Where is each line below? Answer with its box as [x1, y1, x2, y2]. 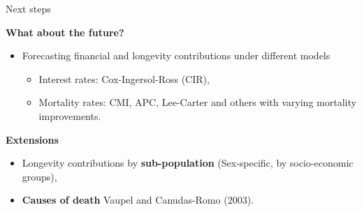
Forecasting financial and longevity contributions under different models [22, 48, 331, 63]
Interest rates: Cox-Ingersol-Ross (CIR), [38, 71, 210, 86]
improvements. [38, 108, 101, 123]
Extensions [6, 132, 59, 146]
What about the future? [6, 24, 124, 39]
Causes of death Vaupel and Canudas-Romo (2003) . [22, 192, 254, 207]
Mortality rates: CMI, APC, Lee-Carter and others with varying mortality [38, 95, 356, 109]
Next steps [6, 1, 51, 15]
